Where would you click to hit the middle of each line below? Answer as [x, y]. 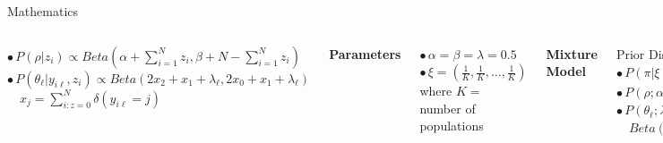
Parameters [365, 53]
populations [452, 126]
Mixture [572, 53]
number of [448, 108]
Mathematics [43, 11]
